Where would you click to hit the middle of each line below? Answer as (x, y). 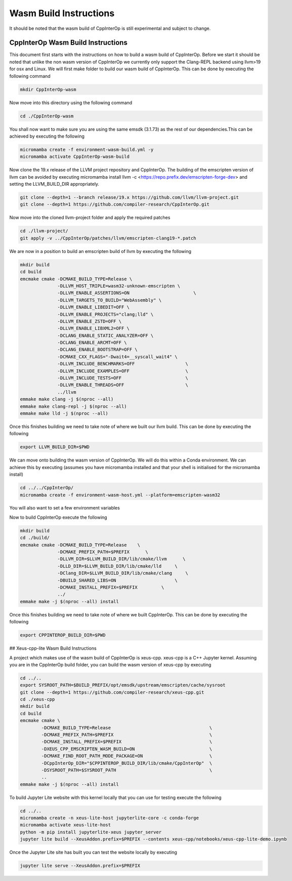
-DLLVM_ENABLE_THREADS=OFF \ (123, 385)
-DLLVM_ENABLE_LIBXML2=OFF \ (94, 328)
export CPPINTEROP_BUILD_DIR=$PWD (63, 635)
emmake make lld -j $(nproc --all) (64, 413)
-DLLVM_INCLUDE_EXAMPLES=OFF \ (123, 371)
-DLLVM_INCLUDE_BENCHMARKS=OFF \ (123, 364)
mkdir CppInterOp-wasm (48, 89)
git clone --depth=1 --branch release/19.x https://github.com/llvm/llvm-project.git (129, 198)
